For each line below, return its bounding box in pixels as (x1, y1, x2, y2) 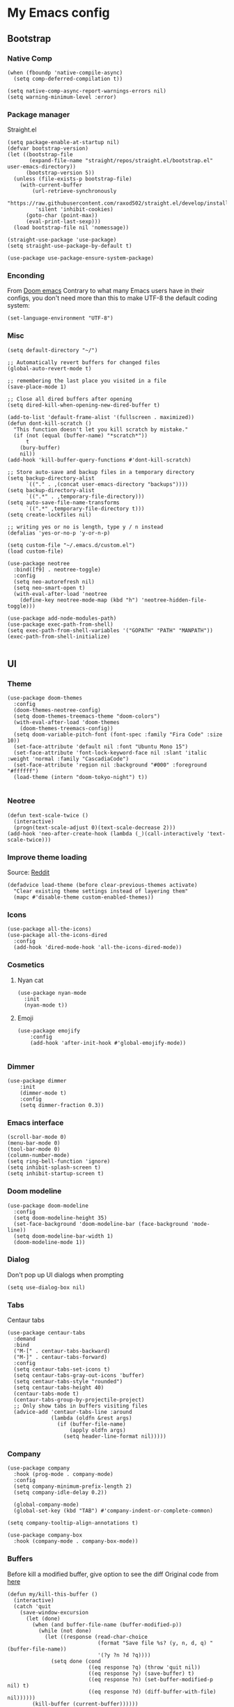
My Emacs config (7, 5, 110, 21)
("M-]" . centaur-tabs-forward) (13, 1354, 108, 1361)
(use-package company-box (7, 1532, 82, 1539)
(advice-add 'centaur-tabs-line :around (13, 1408, 132, 1416)
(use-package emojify (17, 1027, 80, 1035)
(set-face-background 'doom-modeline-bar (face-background (13, 1220, 189, 1227)
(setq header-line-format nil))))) (63, 1433, 167, 1440)
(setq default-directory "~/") (7, 347, 98, 354)
